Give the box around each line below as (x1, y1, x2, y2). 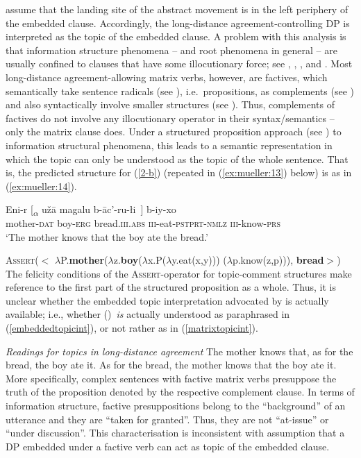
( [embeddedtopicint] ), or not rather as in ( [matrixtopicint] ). (6, 321, 258, 335)
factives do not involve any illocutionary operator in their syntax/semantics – (6, 110, 335, 125)
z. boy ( (113, 253, 142, 267)
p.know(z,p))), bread (232, 253, 324, 267)
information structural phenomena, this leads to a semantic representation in (6, 137, 333, 152)
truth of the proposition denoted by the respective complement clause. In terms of (6, 384, 355, 399)
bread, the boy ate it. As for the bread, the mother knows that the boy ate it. (6, 357, 337, 372)
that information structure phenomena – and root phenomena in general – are (6, 42, 337, 57)
